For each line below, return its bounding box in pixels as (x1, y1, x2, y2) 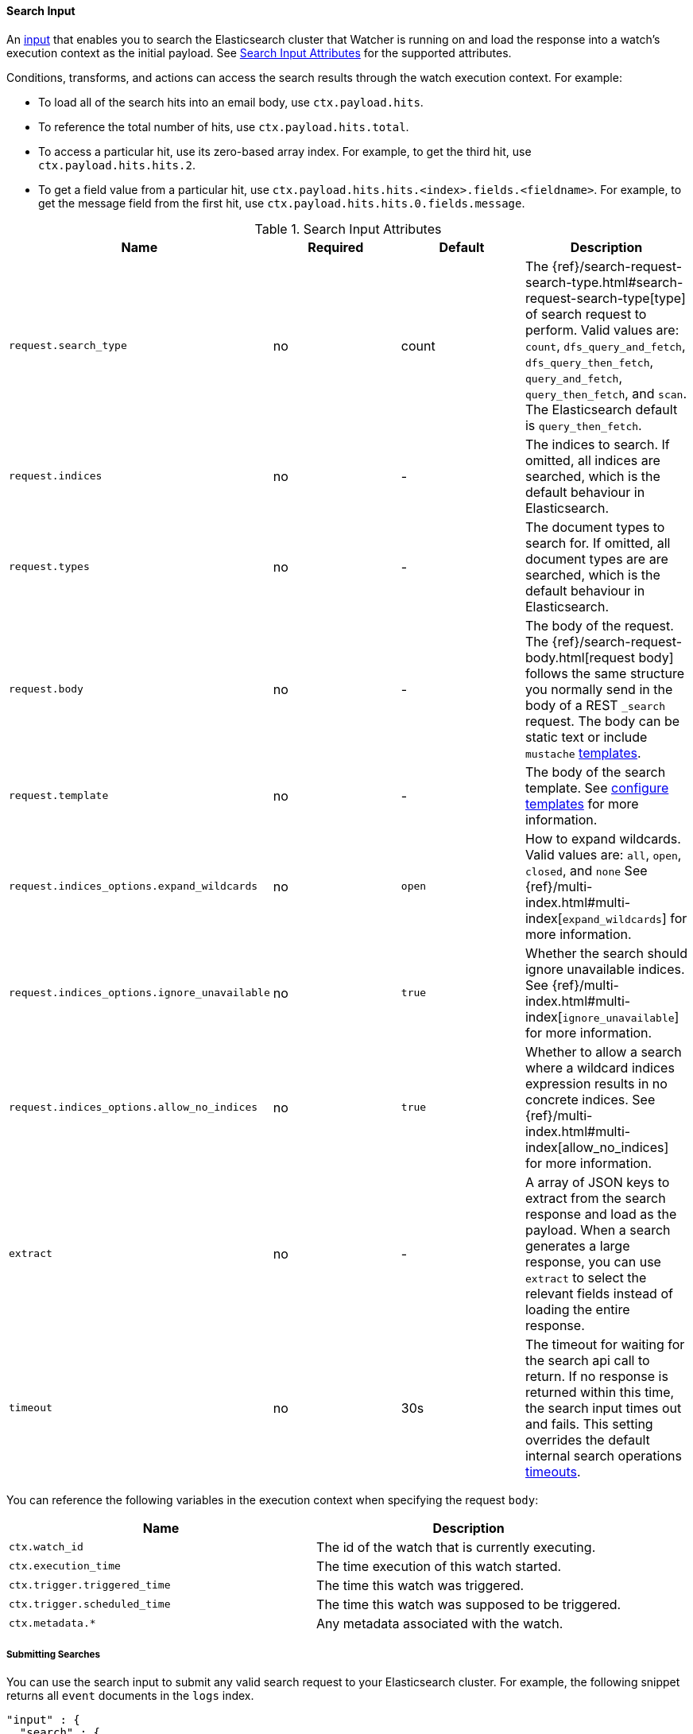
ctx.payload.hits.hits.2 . (38, 157, 196, 172)
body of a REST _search (525, 696, 665, 713)
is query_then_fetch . (525, 417, 642, 433)
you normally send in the (525, 681, 673, 697)
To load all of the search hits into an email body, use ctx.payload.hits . (38, 95, 424, 109)
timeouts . (525, 1463, 581, 1480)
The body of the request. (525, 617, 674, 634)
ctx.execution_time (9, 1560, 121, 1573)
